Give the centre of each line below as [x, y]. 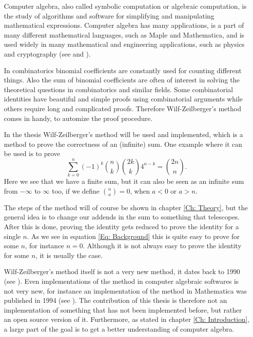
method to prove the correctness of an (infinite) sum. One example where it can [123, 144]
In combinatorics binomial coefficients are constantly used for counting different [123, 70]
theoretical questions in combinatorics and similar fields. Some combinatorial [118, 89]
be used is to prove [32, 153]
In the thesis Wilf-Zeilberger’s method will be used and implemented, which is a [124, 134]
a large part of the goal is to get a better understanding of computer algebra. [119, 328]
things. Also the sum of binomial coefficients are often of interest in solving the [122, 80]
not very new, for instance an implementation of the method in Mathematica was [126, 290]
